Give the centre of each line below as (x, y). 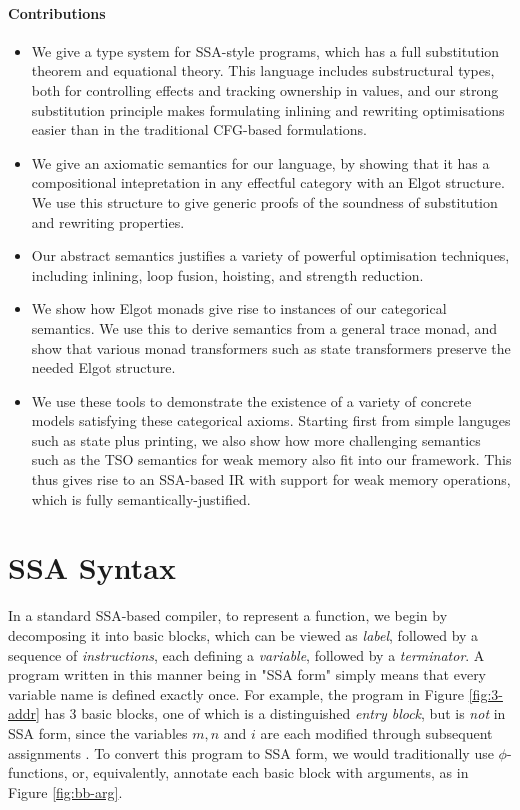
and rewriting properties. (108, 221)
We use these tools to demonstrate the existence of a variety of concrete (251, 400)
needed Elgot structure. (103, 367)
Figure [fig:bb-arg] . (65, 791)
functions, (38, 772)
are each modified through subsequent (376, 732)
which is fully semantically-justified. (141, 498)
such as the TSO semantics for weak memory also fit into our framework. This (271, 459)
